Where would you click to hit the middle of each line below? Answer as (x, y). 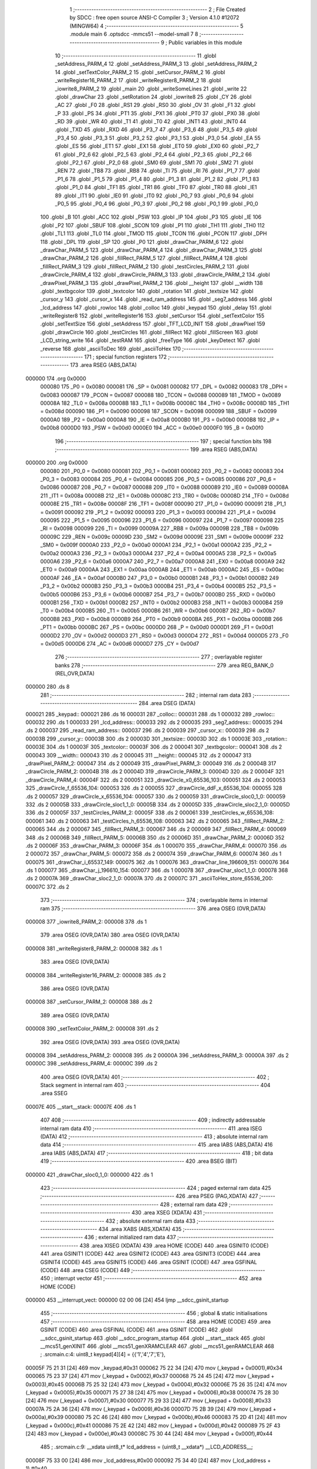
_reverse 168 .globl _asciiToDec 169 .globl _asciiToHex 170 (111, 348)
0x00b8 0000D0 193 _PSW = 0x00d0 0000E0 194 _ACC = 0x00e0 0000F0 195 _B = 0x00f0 (152, 428)
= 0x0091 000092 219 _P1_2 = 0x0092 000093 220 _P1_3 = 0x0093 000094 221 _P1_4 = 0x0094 (158, 512)
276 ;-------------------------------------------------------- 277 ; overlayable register (158, 657)
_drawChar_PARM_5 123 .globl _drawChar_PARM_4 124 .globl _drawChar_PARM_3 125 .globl (151, 250)
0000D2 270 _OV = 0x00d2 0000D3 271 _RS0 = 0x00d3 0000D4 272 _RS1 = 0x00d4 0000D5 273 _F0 (164, 635)
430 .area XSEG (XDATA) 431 (167, 1213)
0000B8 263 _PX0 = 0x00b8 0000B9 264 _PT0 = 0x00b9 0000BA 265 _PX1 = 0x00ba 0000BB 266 (161, 619)
